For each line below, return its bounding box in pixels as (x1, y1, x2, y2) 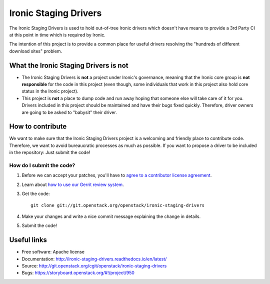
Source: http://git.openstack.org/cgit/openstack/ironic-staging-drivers (21, 263, 167, 269)
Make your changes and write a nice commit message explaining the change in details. (21, 213, 201, 219)
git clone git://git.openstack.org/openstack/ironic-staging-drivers (30, 202, 205, 208)
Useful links (9, 235, 47, 244)
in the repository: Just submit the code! (9, 149, 90, 155)
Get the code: (21, 190, 50, 197)
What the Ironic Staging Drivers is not (9, 61, 128, 69)
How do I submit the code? (9, 162, 75, 169)
